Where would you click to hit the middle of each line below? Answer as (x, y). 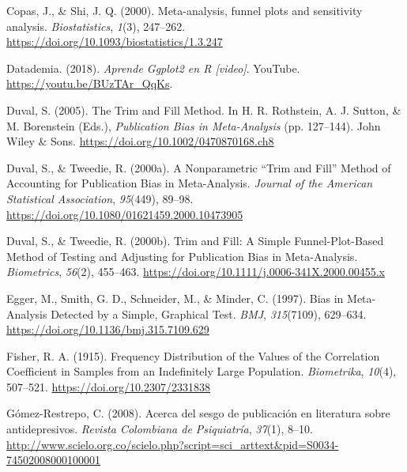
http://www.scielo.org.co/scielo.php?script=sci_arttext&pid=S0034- (173, 444)
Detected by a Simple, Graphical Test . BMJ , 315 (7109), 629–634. (209, 313)
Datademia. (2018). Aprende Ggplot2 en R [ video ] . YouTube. (153, 68)
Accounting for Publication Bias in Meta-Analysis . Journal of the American (190, 183)
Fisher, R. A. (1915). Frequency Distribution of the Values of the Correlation (193, 355)
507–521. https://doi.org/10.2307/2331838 (108, 386)
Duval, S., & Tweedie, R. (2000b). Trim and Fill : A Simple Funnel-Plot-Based (195, 241)
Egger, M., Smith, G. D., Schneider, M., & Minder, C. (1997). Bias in (175, 298)
